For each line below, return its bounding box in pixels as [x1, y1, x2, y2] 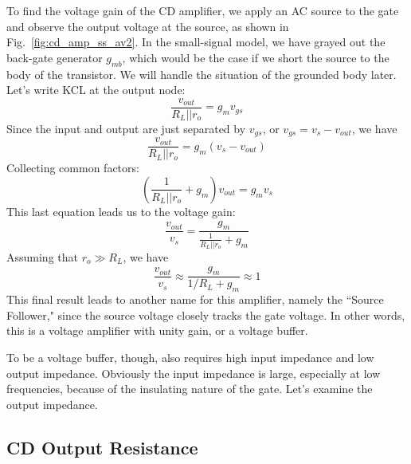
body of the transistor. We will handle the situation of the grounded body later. [6, 65, 397, 82]
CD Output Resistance [6, 435, 198, 459]
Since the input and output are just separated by [6, 120, 246, 136]
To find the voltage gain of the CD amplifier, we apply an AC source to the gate [6, 2, 399, 18]
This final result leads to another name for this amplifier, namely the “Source [6, 291, 384, 308]
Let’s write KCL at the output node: [6, 81, 186, 98]
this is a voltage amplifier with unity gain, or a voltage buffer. [6, 322, 308, 339]
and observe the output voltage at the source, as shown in [6, 18, 289, 34]
